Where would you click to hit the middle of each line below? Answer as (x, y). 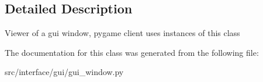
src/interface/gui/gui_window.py (64, 72)
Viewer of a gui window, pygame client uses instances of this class (122, 33)
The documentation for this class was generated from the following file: (132, 52)
